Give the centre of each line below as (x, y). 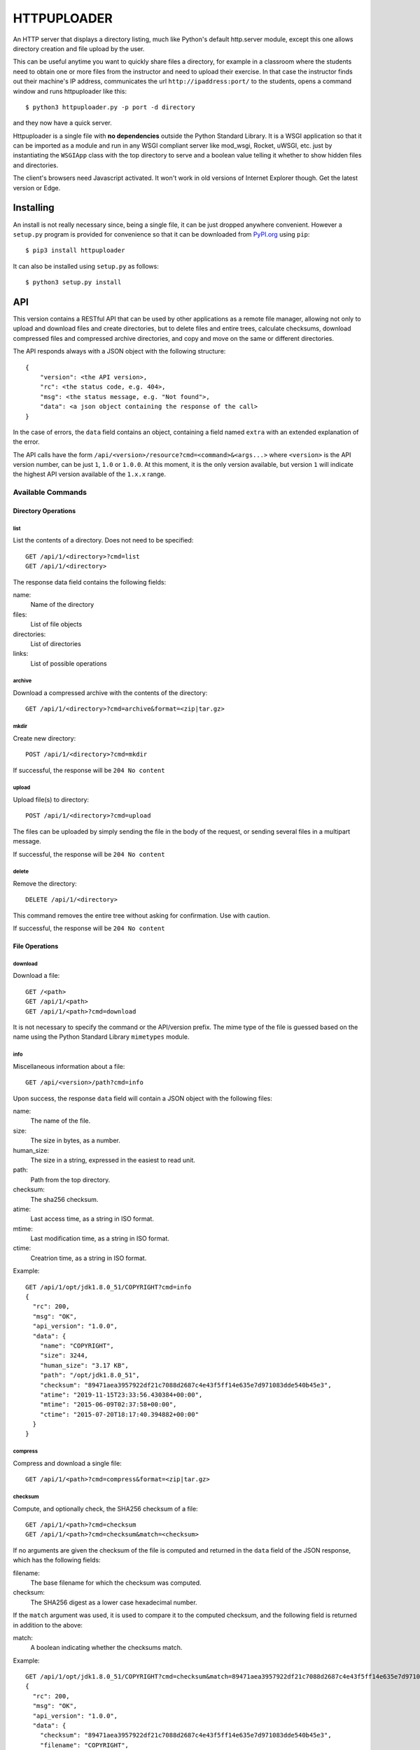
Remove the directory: (45, 883)
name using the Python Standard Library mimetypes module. (101, 1037)
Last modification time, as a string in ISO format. (100, 1238)
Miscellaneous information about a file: (69, 1066)
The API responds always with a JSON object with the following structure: (119, 351)
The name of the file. (61, 1121)
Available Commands (50, 492)
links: (21, 654)
